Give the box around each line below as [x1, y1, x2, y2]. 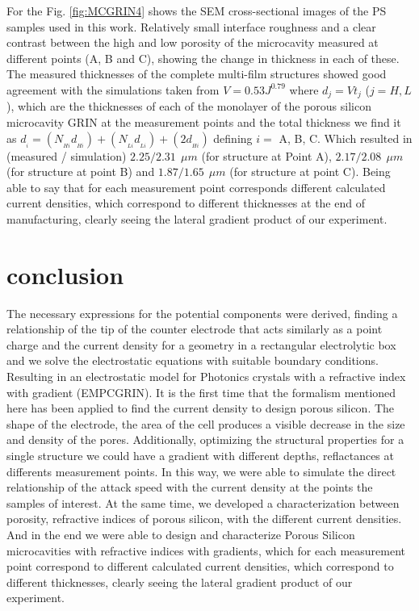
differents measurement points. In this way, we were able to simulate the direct [6, 462, 396, 479]
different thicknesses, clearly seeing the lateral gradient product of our [6, 573, 353, 590]
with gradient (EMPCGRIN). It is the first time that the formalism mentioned [6, 383, 396, 400]
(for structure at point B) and [6, 163, 155, 180]
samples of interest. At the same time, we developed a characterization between [6, 494, 400, 511]
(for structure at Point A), [201, 147, 332, 164]
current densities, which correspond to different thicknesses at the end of [6, 195, 365, 211]
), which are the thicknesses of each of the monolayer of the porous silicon [6, 98, 371, 115]
